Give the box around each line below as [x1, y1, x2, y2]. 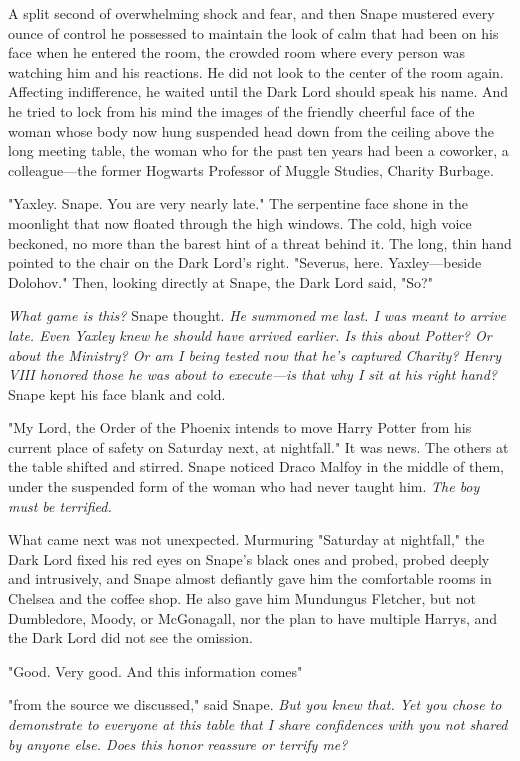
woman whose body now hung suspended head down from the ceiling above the [8, 120, 494, 141]
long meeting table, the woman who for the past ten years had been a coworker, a [8, 140, 509, 161]
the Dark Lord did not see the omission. [8, 627, 253, 648]
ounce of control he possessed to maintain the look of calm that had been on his [8, 22, 499, 43]
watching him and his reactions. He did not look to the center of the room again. [8, 61, 504, 82]
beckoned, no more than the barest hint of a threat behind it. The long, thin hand [8, 232, 512, 253]
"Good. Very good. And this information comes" [8, 660, 303, 681]
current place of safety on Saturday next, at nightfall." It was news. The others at [8, 436, 509, 457]
